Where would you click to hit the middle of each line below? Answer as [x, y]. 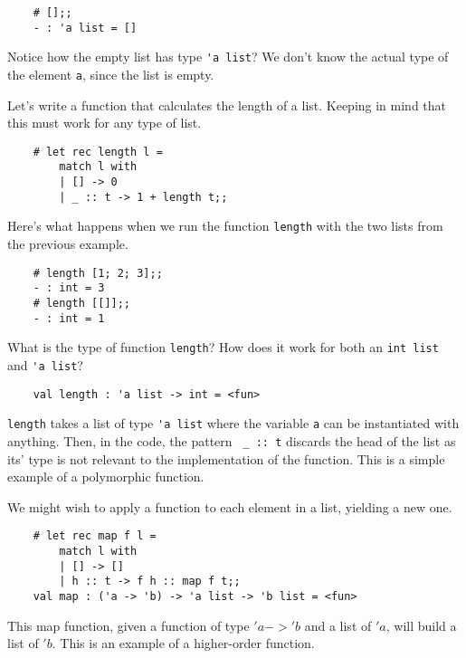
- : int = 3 [69, 288]
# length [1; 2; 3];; [98, 273]
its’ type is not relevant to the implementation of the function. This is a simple [226, 458]
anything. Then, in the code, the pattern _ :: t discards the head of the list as [232, 440]
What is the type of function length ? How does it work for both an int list [223, 347]
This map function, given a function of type [128, 625]
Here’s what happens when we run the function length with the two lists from [225, 226]
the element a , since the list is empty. [111, 74]
